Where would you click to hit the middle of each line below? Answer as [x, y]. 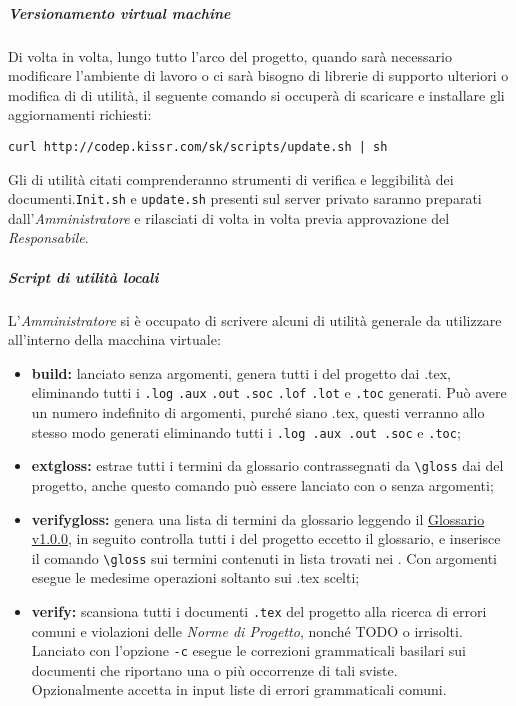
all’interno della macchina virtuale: [114, 339]
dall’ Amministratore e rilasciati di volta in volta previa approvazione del [229, 217]
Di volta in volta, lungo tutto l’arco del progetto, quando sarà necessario [230, 55]
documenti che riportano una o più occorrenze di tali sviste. [214, 669]
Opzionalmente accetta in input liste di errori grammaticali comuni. [239, 689]
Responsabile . [48, 237]
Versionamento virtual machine [119, 12]
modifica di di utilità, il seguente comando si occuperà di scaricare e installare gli [256, 94]
